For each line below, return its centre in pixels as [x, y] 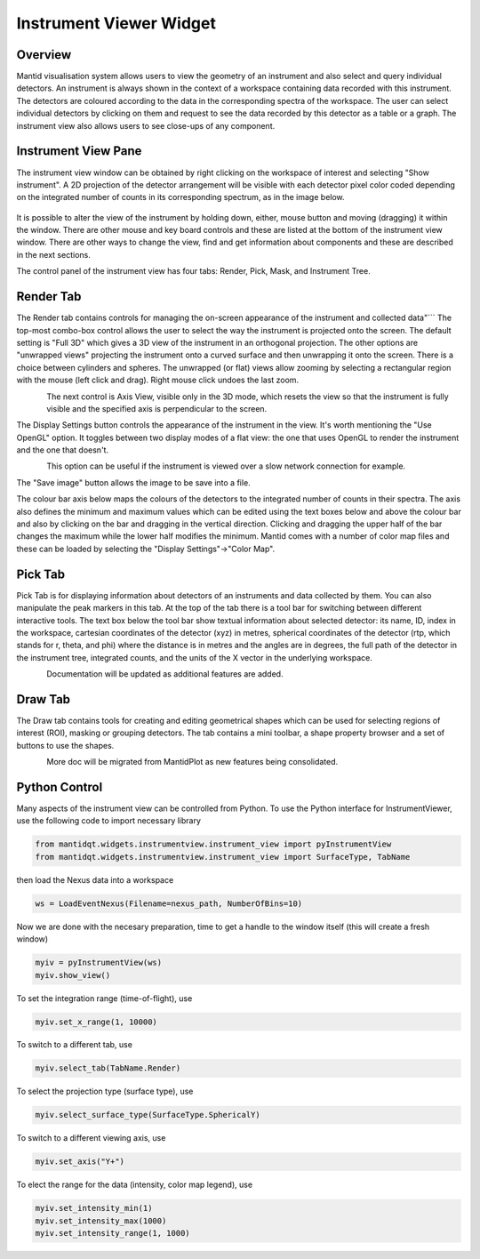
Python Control [60, 787]
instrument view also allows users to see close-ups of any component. [146, 125]
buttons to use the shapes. [65, 745]
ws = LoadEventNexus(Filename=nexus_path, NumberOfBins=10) [169, 903]
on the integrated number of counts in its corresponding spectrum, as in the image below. [181, 197]
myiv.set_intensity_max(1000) [101, 1221]
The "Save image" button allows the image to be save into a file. [133, 482]
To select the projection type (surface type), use [105, 1091]
